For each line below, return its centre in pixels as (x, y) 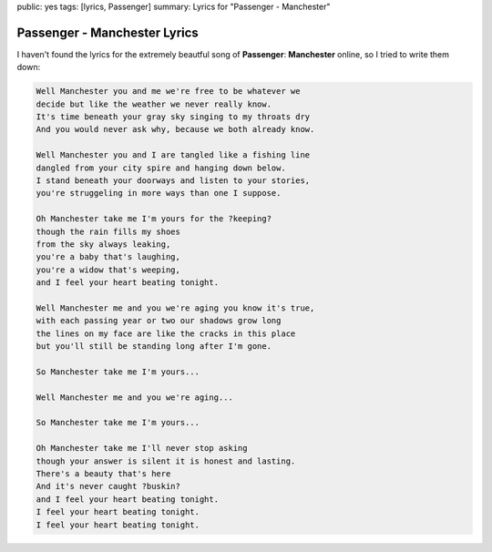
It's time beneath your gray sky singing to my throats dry (173, 117)
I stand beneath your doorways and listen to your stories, (173, 181)
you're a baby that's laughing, (108, 257)
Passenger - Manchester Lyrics (108, 32)
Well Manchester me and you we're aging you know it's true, (175, 308)
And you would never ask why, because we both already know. (175, 129)
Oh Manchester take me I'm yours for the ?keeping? (154, 219)
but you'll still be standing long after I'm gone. (154, 347)
